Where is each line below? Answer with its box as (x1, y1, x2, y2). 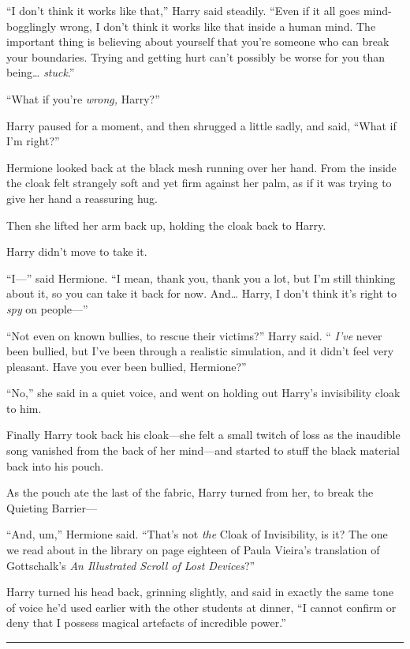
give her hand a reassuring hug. (6, 189, 158, 206)
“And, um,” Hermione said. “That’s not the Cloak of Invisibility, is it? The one (6, 526, 388, 542)
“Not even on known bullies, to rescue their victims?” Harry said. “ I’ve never (6, 327, 382, 343)
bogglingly (6, 17, 57, 34)
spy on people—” (6, 300, 88, 317)
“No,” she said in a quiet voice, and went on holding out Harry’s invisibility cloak (6, 385, 401, 401)
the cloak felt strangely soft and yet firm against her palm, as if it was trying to (6, 174, 392, 191)
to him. (6, 400, 42, 416)
